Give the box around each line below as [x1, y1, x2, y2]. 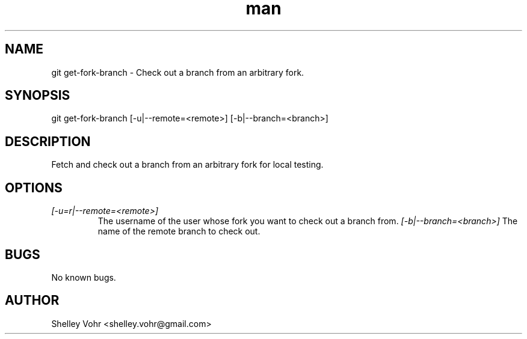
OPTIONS [5, 180, 63, 195]
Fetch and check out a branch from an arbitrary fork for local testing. [51, 159, 324, 170]
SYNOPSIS [5, 88, 70, 103]
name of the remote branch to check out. [97, 226, 260, 237]
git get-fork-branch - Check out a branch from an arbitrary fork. [51, 67, 304, 78]
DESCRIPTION [5, 133, 91, 149]
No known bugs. [51, 272, 116, 282]
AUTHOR [5, 293, 60, 308]
